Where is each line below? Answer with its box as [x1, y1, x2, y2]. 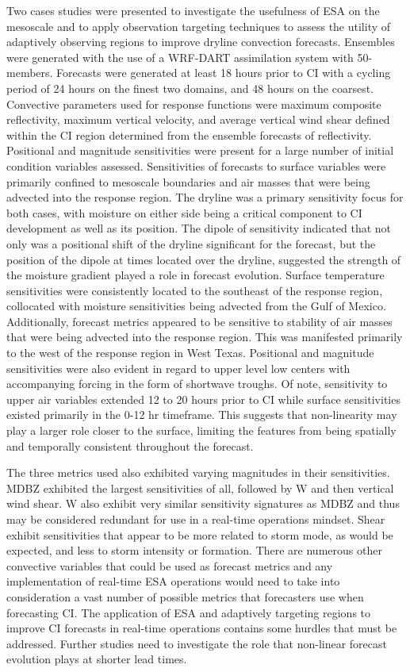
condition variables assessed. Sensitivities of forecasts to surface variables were [6, 157, 386, 174]
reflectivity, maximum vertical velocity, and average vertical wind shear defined [6, 111, 390, 128]
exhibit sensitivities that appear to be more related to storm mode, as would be [6, 526, 393, 543]
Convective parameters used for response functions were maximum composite [6, 95, 381, 112]
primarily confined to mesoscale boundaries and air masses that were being [6, 173, 370, 190]
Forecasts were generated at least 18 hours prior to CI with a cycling [56, 64, 391, 81]
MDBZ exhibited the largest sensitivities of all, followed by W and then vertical [6, 479, 394, 496]
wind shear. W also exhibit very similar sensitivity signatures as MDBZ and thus [6, 495, 400, 512]
